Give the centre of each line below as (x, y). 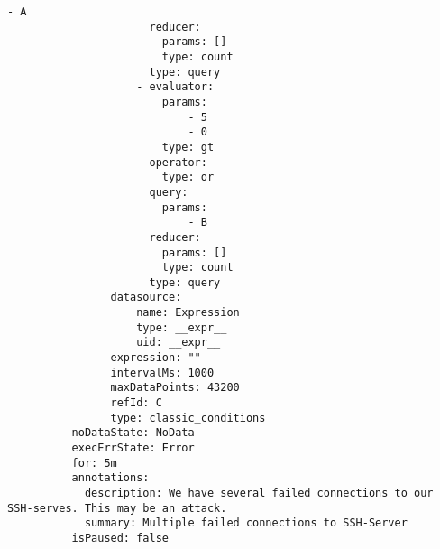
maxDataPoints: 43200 (175, 388)
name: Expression (188, 313)
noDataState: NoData (133, 433)
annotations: (110, 478)
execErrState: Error (133, 448)
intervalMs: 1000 (162, 372)
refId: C (136, 403)
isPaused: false (120, 538)
